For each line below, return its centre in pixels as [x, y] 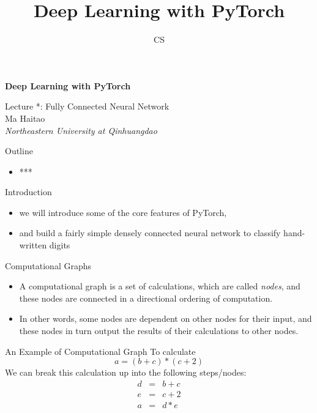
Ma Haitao [25, 118]
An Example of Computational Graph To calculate [100, 351]
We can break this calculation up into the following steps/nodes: [126, 372]
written [33, 245]
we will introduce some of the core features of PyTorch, [123, 212]
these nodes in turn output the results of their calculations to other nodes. [159, 331]
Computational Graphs [48, 265]
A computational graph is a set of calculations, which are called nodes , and [160, 286]
